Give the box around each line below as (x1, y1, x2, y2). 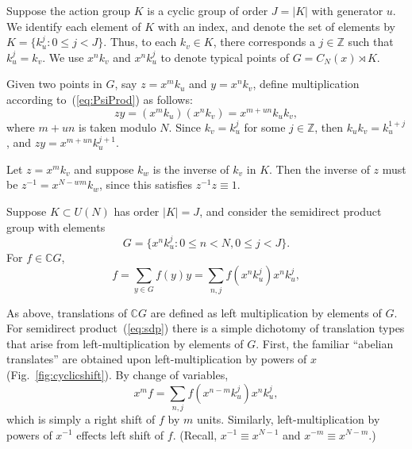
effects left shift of (76, 426, 164, 443)
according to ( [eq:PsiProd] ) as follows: (6, 90, 193, 107)
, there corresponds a (213, 33, 315, 50)
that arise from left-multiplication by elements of (6, 335, 244, 351)
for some (244, 118, 286, 135)
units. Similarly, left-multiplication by (196, 410, 380, 427)
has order (114, 203, 160, 220)
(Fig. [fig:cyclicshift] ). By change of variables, (6, 366, 229, 382)
